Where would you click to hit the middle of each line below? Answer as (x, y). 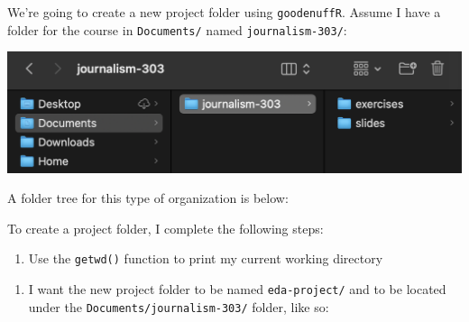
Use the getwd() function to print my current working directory (206, 258)
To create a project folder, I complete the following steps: (166, 228)
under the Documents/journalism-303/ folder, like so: (179, 306)
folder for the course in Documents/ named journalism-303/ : (177, 29)
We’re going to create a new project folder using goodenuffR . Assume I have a (224, 12)
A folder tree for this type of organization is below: (148, 198)
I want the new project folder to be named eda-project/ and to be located (237, 289)
